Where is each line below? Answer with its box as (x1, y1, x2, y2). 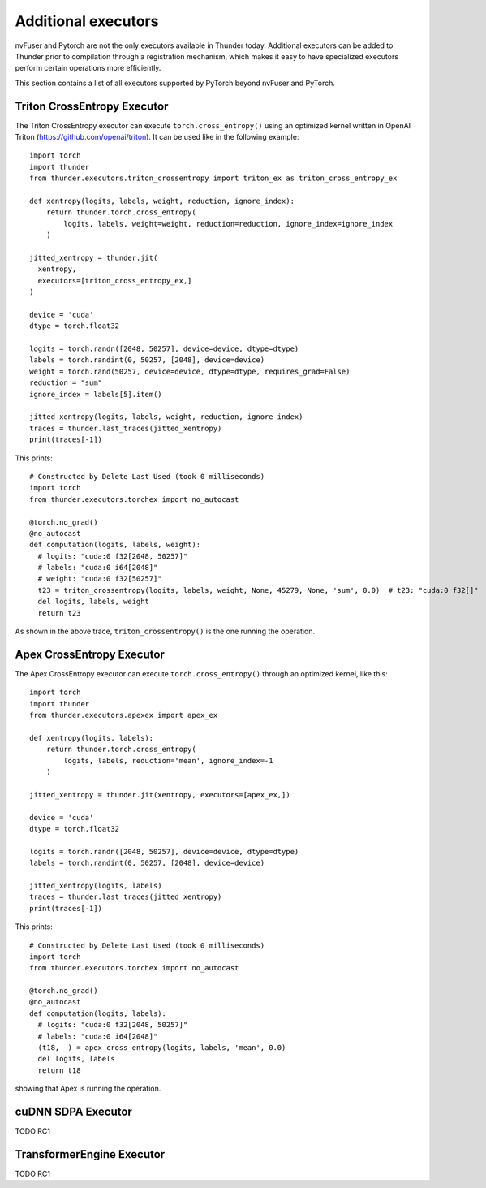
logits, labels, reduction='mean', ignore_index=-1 (63, 756, 273, 765)
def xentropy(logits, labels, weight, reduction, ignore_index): (29, 196, 295, 205)
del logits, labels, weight (37, 597, 150, 607)
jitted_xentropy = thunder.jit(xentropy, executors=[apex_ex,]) (29, 790, 291, 799)
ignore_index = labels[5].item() (29, 390, 162, 399)
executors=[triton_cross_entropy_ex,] (37, 276, 192, 285)
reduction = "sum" (29, 378, 103, 387)
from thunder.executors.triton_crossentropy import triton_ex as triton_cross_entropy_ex (29, 174, 398, 183)
